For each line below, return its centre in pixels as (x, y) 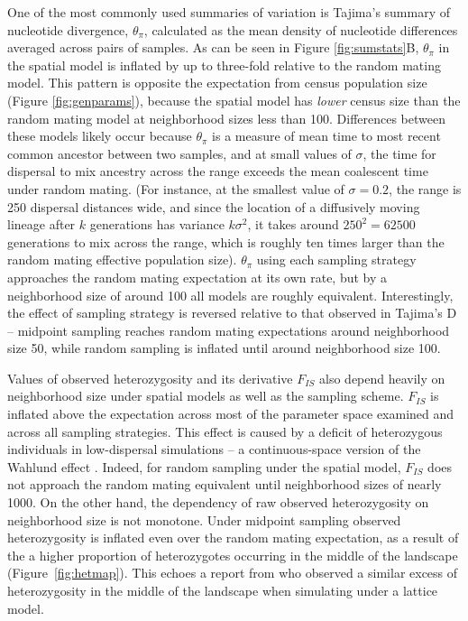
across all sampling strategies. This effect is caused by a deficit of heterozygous (225, 431)
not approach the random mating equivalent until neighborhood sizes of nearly (225, 484)
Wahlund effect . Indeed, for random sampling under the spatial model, (204, 466)
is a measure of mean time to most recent (326, 136)
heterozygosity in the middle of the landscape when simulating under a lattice (223, 590)
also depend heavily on (382, 378)
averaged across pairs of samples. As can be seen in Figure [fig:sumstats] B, (213, 47)
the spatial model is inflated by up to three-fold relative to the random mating (224, 65)
